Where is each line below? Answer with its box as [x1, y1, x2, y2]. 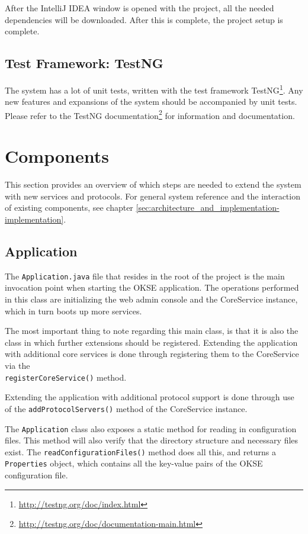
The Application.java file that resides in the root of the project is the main [5, 269, 285, 282]
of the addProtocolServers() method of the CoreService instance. [5, 402, 248, 414]
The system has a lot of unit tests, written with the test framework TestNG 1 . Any [5, 82, 303, 96]
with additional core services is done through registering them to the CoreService [5, 348, 299, 360]
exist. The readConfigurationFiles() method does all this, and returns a [5, 445, 277, 458]
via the [5, 359, 30, 371]
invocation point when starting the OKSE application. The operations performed [5, 281, 299, 294]
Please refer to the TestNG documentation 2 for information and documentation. [5, 107, 295, 121]
